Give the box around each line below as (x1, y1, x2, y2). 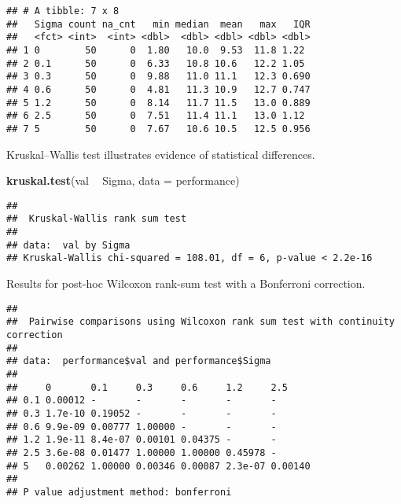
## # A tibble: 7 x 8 (6, 6, 120, 17)
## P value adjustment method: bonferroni (6, 486, 232, 498)
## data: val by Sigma (6, 239, 131, 251)
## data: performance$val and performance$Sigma (6, 355, 271, 367)
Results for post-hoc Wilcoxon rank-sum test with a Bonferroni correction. (6, 275, 366, 292)
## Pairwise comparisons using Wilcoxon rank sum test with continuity (6, 316, 395, 328)
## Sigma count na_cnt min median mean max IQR (6, 18, 311, 30)
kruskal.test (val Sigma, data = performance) (6, 172, 240, 189)
